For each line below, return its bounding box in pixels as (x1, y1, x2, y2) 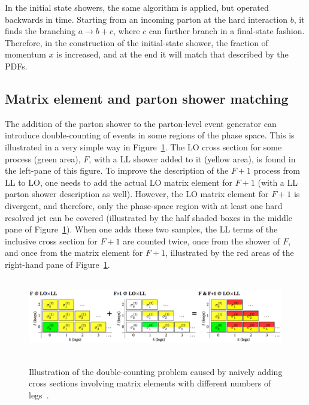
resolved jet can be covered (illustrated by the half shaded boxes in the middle (5, 211, 292, 223)
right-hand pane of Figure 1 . (5, 258, 110, 270)
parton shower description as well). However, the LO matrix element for (5, 188, 269, 200)
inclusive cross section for (5, 234, 98, 247)
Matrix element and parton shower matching (5, 89, 289, 107)
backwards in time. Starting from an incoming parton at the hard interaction (5, 13, 288, 25)
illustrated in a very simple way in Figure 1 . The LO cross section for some (5, 140, 282, 153)
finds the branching (5, 25, 75, 37)
